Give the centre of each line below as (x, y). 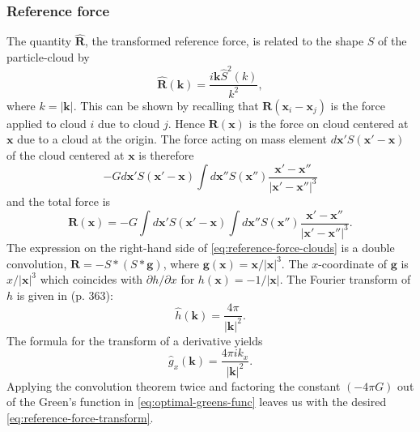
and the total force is (59, 201)
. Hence (187, 123)
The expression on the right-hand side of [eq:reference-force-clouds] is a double (201, 247)
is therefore (166, 154)
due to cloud (129, 123)
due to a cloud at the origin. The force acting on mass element (172, 139)
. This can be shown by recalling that (166, 105)
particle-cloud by (48, 57)
